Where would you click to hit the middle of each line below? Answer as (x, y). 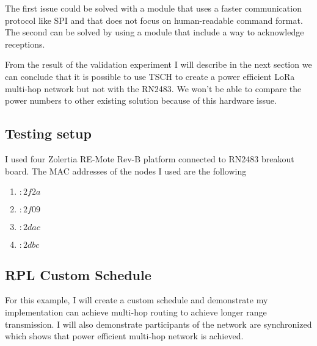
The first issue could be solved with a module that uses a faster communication (153, 8)
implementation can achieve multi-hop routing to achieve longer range (136, 312)
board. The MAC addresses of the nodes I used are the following (126, 171)
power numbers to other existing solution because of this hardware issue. (141, 100)
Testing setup (48, 133)
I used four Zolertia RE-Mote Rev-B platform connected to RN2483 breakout (150, 158)
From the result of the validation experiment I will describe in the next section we (158, 64)
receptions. (25, 44)
